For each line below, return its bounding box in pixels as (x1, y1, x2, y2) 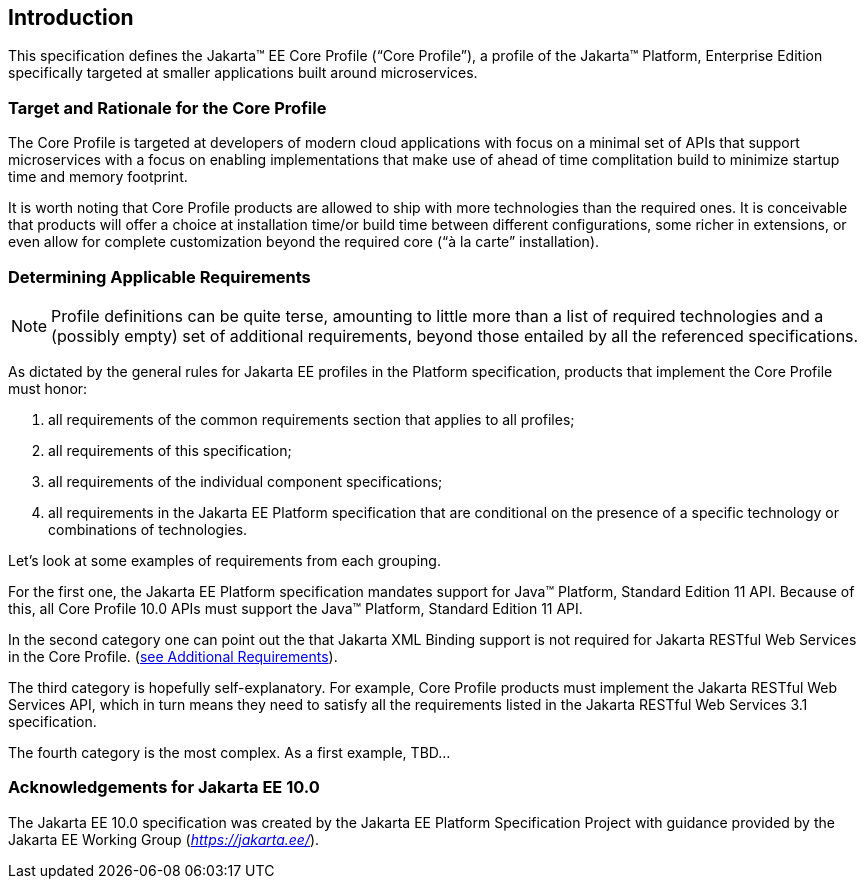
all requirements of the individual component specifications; (48, 472, 443, 490)
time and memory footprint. (8, 168, 188, 186)
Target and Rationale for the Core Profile (8, 97, 327, 118)
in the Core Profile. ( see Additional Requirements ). (8, 647, 338, 665)
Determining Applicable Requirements (8, 266, 311, 287)
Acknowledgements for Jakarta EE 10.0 (8, 777, 320, 798)
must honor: (8, 379, 88, 397)
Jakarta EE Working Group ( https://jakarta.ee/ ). (8, 830, 320, 848)
